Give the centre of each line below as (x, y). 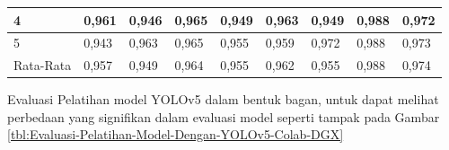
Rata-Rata (43, 65)
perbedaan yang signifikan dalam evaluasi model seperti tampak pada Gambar (224, 116)
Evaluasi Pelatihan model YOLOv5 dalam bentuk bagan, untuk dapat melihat (223, 99)
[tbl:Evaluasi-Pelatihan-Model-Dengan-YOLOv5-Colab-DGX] (176, 134)
